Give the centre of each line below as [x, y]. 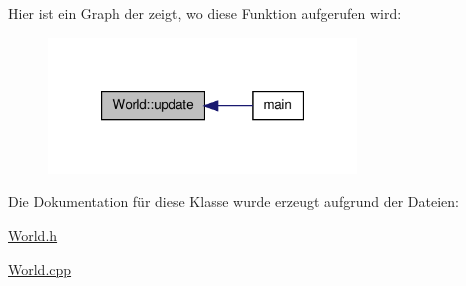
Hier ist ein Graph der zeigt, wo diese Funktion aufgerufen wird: [205, 13]
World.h [33, 234]
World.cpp [40, 268]
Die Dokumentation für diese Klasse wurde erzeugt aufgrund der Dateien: [233, 201]
